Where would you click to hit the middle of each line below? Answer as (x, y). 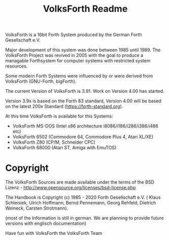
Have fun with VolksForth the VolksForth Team (54, 233)
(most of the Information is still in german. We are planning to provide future (84, 218)
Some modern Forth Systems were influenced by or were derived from (79, 76)
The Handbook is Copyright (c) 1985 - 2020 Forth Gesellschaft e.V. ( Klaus (83, 197)
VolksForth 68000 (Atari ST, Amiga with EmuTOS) (64, 148)
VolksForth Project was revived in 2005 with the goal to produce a (74, 55)
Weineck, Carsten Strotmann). (37, 208)
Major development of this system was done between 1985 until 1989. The (83, 50)
